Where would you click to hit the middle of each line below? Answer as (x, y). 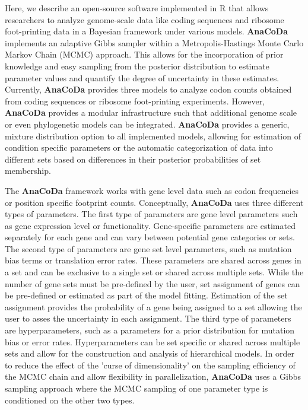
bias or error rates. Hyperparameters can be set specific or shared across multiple (153, 341)
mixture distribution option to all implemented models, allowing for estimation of (153, 136)
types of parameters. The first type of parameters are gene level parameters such (151, 214)
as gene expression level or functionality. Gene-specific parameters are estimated (150, 225)
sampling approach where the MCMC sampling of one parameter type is (136, 388)
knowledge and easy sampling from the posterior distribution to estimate (137, 66)
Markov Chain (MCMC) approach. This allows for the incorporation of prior (144, 54)
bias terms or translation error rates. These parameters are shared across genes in (153, 260)
